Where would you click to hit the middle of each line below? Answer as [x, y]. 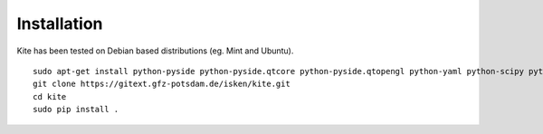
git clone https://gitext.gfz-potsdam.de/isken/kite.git [162, 84]
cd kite [50, 96]
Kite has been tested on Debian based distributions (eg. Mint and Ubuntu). [155, 51]
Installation [60, 24]
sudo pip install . [76, 110]
